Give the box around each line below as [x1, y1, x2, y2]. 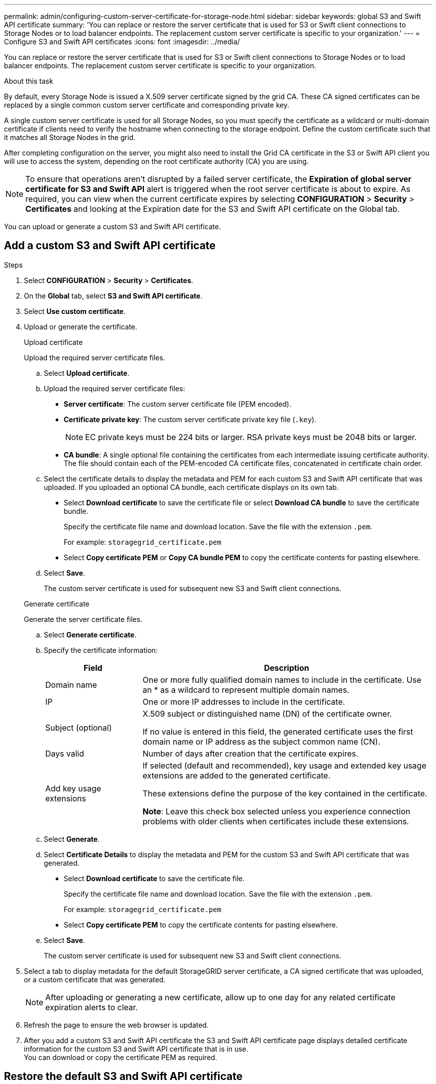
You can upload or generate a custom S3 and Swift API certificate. [4, 222, 221, 231]
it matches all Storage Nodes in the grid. [4, 133, 136, 142]
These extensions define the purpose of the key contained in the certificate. [142, 788, 428, 798]
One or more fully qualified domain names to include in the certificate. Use [142, 674, 422, 685]
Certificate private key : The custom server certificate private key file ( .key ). [64, 415, 317, 424]
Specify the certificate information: [44, 645, 158, 654]
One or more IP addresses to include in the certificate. [142, 696, 345, 707]
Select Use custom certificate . [24, 307, 126, 315]
